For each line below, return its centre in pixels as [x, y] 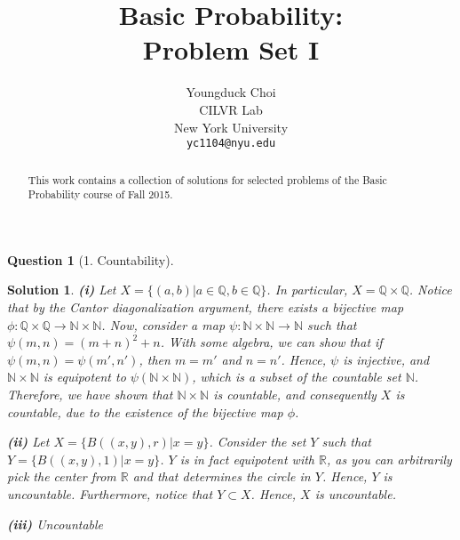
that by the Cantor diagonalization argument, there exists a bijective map [206, 307]
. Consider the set [258, 442]
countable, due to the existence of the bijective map [145, 411]
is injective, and [386, 359]
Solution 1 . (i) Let [62, 290]
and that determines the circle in [222, 476]
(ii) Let [28, 442]
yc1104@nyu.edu [231, 144]
